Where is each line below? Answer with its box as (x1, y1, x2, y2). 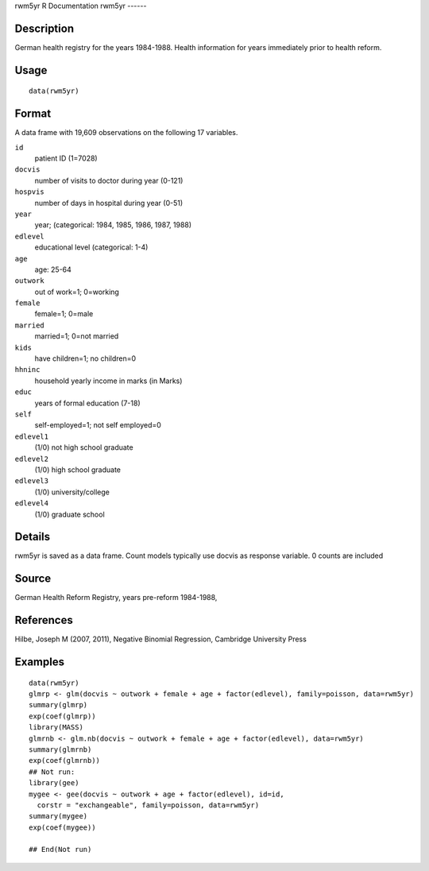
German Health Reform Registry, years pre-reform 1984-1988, (14, 593, 218, 602)
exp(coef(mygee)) (29, 823, 96, 832)
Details (14, 530, 51, 544)
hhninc (14, 366, 41, 374)
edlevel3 (14, 477, 49, 486)
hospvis (14, 188, 45, 196)
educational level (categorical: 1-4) (34, 242, 149, 252)
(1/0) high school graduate (34, 465, 122, 474)
